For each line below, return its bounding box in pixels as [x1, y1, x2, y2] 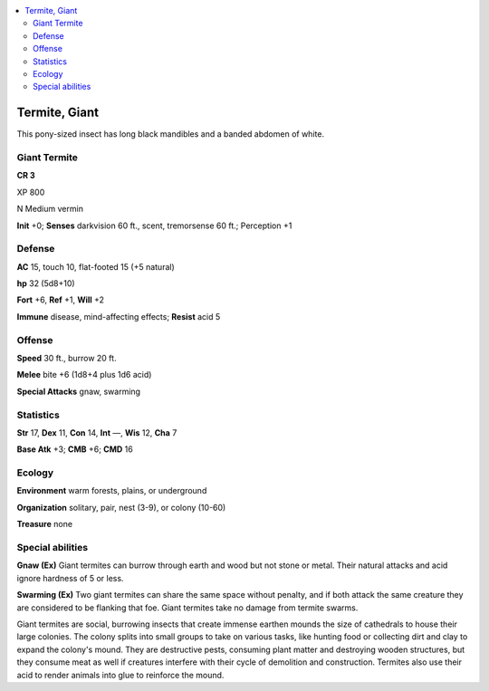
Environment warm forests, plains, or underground [16, 485, 207, 496]
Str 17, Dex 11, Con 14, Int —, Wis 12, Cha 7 [16, 427, 177, 438]
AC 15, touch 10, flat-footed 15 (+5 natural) [16, 261, 176, 272]
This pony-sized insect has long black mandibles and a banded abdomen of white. [16, 129, 325, 139]
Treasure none [16, 519, 72, 530]
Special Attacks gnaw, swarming [16, 386, 140, 397]
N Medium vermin [16, 204, 83, 215]
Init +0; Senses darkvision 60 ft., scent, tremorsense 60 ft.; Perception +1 [16, 220, 292, 231]
